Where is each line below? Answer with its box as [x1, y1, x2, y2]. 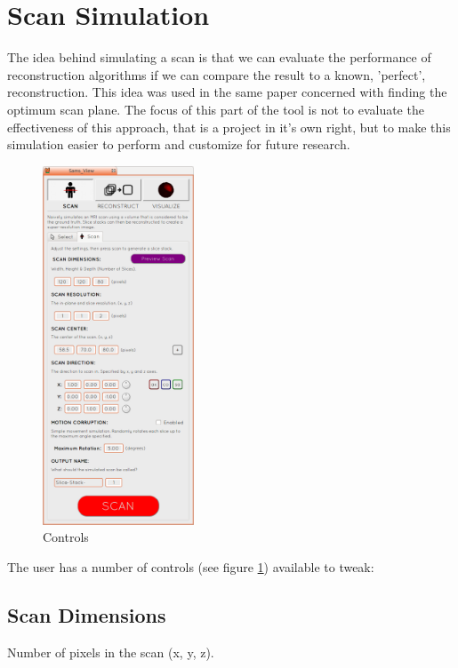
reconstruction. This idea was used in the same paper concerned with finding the [7, 83, 447, 101]
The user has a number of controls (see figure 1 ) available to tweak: [7, 557, 374, 576]
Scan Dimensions [7, 600, 166, 628]
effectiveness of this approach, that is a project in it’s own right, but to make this [7, 117, 451, 136]
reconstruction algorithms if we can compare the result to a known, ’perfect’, [7, 65, 426, 83]
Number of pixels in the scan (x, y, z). [7, 642, 214, 661]
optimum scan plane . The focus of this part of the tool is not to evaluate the [7, 99, 424, 118]
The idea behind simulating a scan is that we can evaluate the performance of [7, 48, 431, 67]
